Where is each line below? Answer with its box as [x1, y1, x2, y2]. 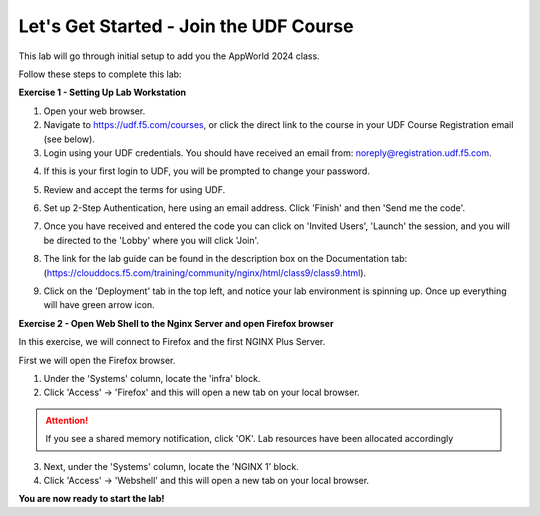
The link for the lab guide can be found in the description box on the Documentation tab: [43, 253, 408, 265]
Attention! [45, 414, 89, 426]
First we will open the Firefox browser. [18, 354, 176, 366]
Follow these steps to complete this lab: [18, 68, 182, 80]
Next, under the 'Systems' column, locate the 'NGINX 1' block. [43, 460, 299, 472]
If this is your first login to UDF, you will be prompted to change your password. [43, 165, 370, 177]
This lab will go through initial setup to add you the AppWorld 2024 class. [18, 50, 320, 62]
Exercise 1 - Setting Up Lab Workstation [18, 86, 187, 99]
